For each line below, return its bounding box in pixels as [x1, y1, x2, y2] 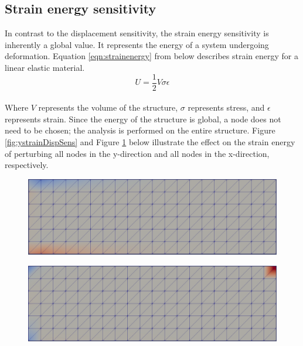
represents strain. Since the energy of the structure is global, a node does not [5, 112, 281, 125]
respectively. [5, 159, 49, 171]
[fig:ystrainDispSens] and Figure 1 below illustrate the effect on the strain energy [5, 136, 295, 148]
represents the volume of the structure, [38, 101, 178, 114]
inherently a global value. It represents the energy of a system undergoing [5, 38, 269, 50]
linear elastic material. [5, 61, 85, 73]
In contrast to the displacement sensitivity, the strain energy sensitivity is [5, 27, 269, 39]
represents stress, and [188, 101, 265, 114]
